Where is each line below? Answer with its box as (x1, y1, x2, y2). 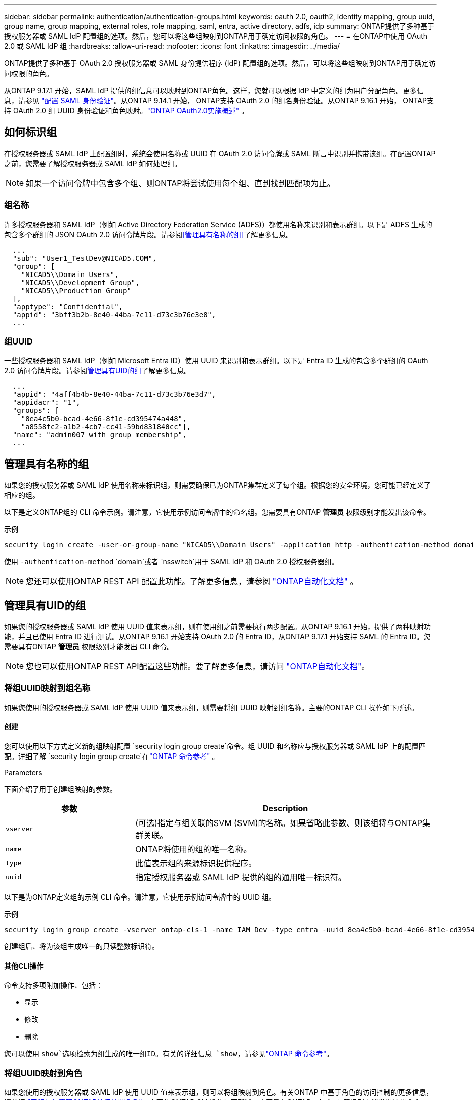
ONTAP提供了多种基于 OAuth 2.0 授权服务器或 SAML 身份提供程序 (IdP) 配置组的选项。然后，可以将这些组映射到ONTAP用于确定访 (4, 59, 436, 67)
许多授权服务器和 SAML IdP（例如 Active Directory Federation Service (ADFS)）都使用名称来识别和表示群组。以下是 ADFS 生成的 (4, 220, 432, 229)
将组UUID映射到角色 (4, 1068, 82, 1078)
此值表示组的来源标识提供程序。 (135, 858, 257, 868)
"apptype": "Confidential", (12, 302, 123, 311)
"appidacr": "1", (12, 398, 81, 407)
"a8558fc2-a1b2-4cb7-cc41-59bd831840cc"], (21, 423, 191, 431)
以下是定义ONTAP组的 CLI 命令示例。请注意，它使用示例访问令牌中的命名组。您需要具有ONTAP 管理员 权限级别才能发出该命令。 (4, 508, 431, 517)
